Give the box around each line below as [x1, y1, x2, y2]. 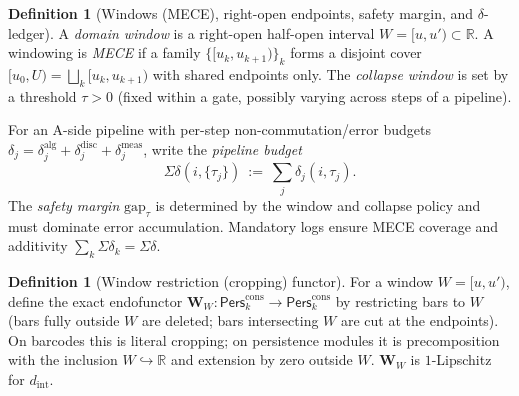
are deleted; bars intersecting [141, 310, 319, 331]
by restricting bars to [335, 290, 466, 311]
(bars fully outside [8, 310, 120, 331]
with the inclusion [8, 349, 118, 370]
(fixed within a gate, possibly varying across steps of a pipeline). [117, 85, 512, 106]
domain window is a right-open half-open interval [73, 22, 375, 43]
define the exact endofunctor [8, 290, 183, 311]
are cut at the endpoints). [340, 310, 499, 331]
